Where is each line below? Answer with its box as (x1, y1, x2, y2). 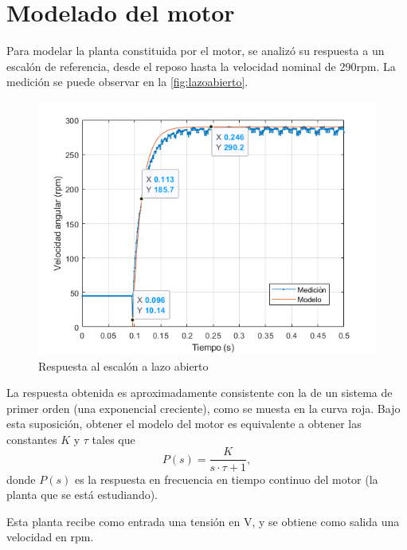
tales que (92, 430, 135, 447)
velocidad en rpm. (6, 528, 94, 545)
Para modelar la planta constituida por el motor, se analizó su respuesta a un (6, 42, 385, 59)
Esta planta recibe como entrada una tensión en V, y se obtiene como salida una (6, 513, 400, 529)
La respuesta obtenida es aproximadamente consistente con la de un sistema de (6, 384, 393, 401)
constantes (6, 430, 57, 447)
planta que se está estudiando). (6, 486, 158, 503)
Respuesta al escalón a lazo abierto (38, 357, 209, 374)
